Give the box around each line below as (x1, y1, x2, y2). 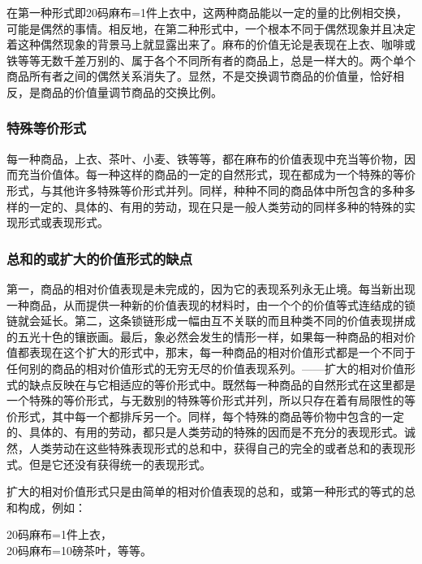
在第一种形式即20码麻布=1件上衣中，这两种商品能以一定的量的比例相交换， (6, 4, 407, 20)
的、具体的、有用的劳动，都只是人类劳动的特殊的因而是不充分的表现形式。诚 (6, 423, 416, 440)
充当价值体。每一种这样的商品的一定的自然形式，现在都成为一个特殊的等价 (17, 166, 416, 183)
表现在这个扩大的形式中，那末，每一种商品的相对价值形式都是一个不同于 (28, 344, 416, 361)
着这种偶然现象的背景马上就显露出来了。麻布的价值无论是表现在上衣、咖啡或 (6, 36, 416, 53)
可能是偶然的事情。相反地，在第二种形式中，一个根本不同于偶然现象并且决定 (6, 20, 416, 37)
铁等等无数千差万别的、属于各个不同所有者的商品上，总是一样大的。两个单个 (6, 51, 416, 68)
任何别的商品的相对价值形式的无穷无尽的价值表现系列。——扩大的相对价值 (6, 359, 404, 376)
